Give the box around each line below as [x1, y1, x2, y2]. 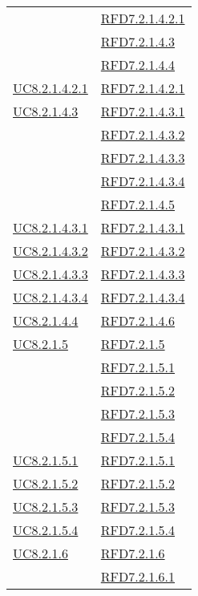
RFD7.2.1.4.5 [100, 195, 176, 213]
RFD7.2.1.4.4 [100, 55, 176, 74]
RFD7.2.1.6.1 [100, 567, 176, 586]
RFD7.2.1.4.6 [100, 311, 176, 330]
